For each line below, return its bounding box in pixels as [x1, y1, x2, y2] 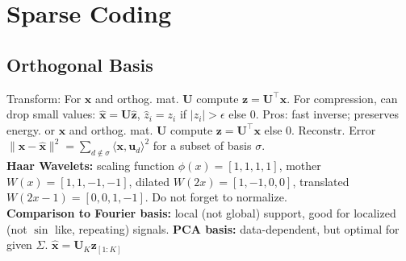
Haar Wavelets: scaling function [6, 157, 175, 174]
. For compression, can [287, 89, 398, 106]
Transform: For [6, 89, 82, 106]
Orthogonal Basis [6, 52, 153, 77]
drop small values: [6, 106, 96, 122]
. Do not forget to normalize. [144, 188, 287, 205]
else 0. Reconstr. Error [264, 121, 376, 138]
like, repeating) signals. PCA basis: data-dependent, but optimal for [54, 220, 400, 237]
